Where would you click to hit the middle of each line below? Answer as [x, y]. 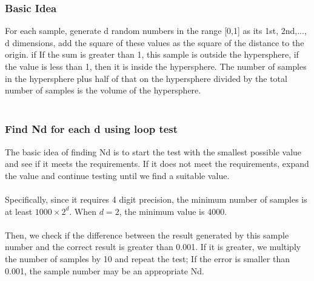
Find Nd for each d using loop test [92, 129]
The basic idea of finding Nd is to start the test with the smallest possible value [153, 151]
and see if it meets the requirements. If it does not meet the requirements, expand [157, 164]
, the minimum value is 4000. [173, 211]
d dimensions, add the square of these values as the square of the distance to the [155, 42]
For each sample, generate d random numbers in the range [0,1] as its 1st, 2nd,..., [156, 31]
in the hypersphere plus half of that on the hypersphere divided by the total [146, 78]
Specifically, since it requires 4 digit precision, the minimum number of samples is [156, 199]
